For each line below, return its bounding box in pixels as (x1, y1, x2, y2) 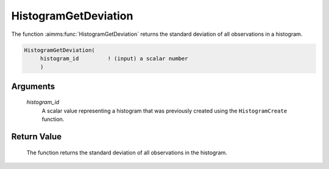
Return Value (11, 131, 62, 142)
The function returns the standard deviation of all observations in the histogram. (26, 149, 228, 156)
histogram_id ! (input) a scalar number (40, 55, 188, 62)
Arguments (11, 81, 55, 91)
